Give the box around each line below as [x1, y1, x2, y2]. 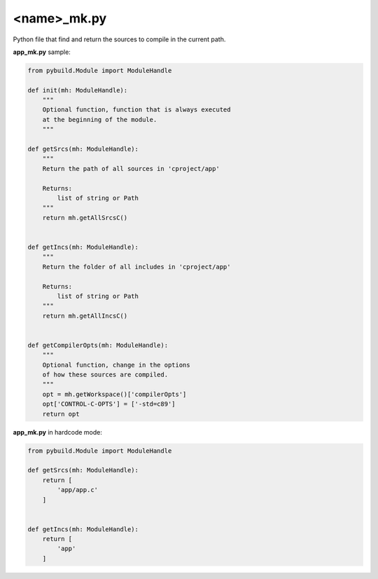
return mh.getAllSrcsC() [42, 214, 128, 222]
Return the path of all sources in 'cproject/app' [42, 165, 220, 172]
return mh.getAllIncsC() [42, 312, 128, 320]
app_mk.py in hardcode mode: [13, 428, 103, 436]
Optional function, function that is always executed [42, 106, 231, 114]
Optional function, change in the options [42, 361, 190, 369]
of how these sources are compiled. [42, 371, 168, 379]
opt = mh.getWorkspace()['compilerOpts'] [42, 390, 187, 398]
